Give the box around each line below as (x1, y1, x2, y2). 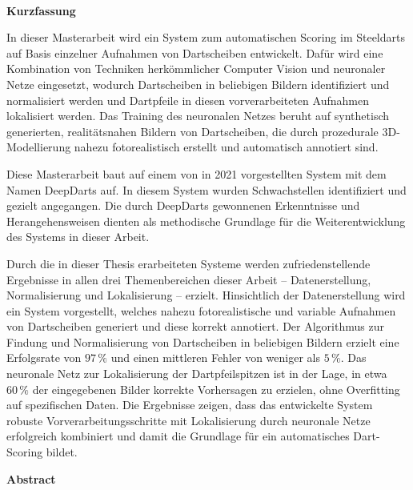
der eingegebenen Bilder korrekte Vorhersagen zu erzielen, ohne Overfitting (32, 380, 400, 397)
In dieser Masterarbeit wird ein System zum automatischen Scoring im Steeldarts (6, 29, 405, 46)
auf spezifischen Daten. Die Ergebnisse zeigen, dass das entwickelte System (6, 396, 373, 413)
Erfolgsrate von (6, 349, 82, 366)
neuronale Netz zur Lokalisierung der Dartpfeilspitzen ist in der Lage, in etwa (6, 365, 387, 382)
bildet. (46, 444, 78, 460)
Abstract (6, 470, 56, 487)
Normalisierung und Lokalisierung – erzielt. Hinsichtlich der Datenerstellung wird (6, 287, 406, 303)
